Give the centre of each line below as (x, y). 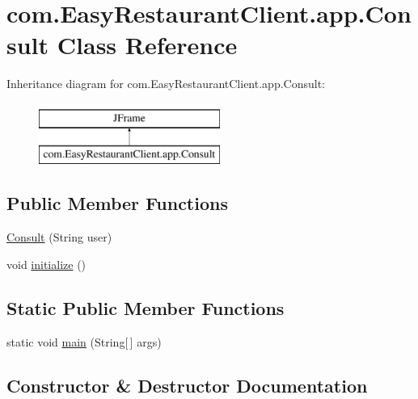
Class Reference (147, 45)
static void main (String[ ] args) (84, 341)
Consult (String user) (59, 237)
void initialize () (46, 264)
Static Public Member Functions (146, 307)
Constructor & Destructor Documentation (187, 385)
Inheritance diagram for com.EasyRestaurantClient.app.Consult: (166, 84)
